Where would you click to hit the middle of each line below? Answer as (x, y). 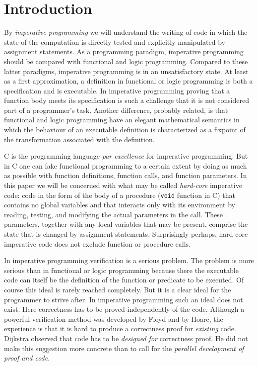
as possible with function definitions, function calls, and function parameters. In (126, 175)
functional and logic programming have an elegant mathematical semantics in (122, 120)
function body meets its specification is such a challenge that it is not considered (127, 100)
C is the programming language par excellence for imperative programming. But (126, 156)
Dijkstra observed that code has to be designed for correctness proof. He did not (126, 338)
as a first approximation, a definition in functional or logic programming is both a (129, 81)
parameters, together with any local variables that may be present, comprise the (126, 224)
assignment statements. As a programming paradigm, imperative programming (124, 51)
